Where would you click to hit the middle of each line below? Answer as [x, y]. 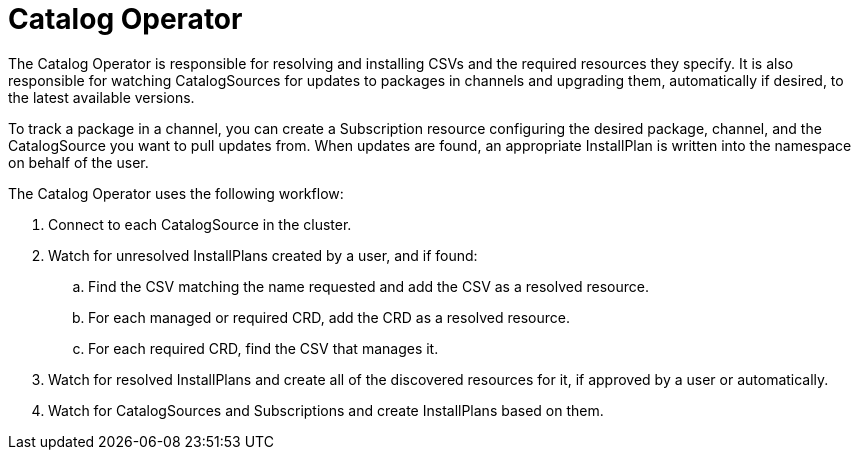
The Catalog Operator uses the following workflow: [176, 193]
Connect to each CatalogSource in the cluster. [200, 224]
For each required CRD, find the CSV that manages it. [263, 348]
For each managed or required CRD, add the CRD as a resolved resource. [329, 317]
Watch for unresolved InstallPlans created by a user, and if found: [263, 255]
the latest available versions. [101, 97]
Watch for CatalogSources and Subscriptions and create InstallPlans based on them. [326, 410]
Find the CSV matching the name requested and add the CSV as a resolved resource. [368, 286]
